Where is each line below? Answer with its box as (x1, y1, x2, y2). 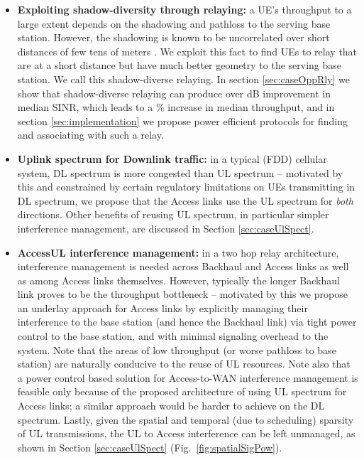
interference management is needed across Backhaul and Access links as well (17, 259, 349, 274)
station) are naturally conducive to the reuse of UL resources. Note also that (17, 356, 351, 371)
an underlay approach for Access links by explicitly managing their (17, 300, 308, 315)
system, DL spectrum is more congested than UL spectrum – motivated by (17, 165, 343, 180)
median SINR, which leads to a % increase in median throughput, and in (17, 100, 335, 114)
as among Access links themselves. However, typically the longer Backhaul (17, 272, 340, 287)
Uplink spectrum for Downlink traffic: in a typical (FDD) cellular (17, 151, 327, 166)
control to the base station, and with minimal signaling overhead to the (17, 328, 329, 343)
